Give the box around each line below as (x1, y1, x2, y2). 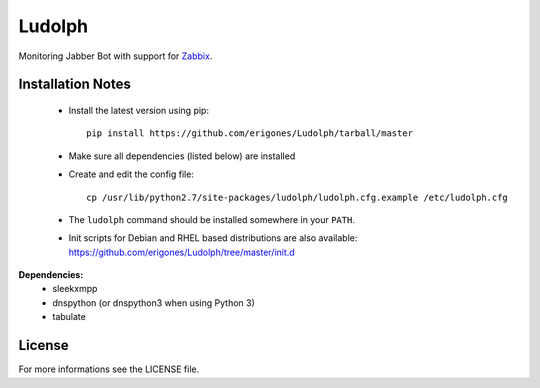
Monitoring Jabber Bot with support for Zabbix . (18, 50, 213, 62)
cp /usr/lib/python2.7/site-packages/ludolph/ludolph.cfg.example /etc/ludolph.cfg (86, 191, 509, 203)
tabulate (52, 311, 87, 323)
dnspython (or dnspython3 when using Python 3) (52, 296, 255, 309)
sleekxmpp (52, 283, 98, 295)
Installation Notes (18, 76, 132, 93)
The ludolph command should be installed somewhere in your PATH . (68, 213, 355, 225)
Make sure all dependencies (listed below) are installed (68, 150, 296, 162)
